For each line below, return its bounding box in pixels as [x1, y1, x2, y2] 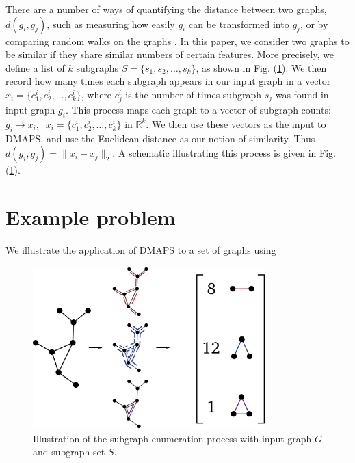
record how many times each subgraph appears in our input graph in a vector [5, 74, 331, 88]
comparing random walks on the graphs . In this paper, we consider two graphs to [5, 34, 350, 48]
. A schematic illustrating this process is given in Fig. [112, 146, 336, 160]
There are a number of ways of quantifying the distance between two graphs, [5, 2, 327, 16]
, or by [300, 16, 328, 31]
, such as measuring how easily [47, 16, 175, 31]
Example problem [5, 203, 176, 231]
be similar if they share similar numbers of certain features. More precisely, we [5, 47, 334, 62]
